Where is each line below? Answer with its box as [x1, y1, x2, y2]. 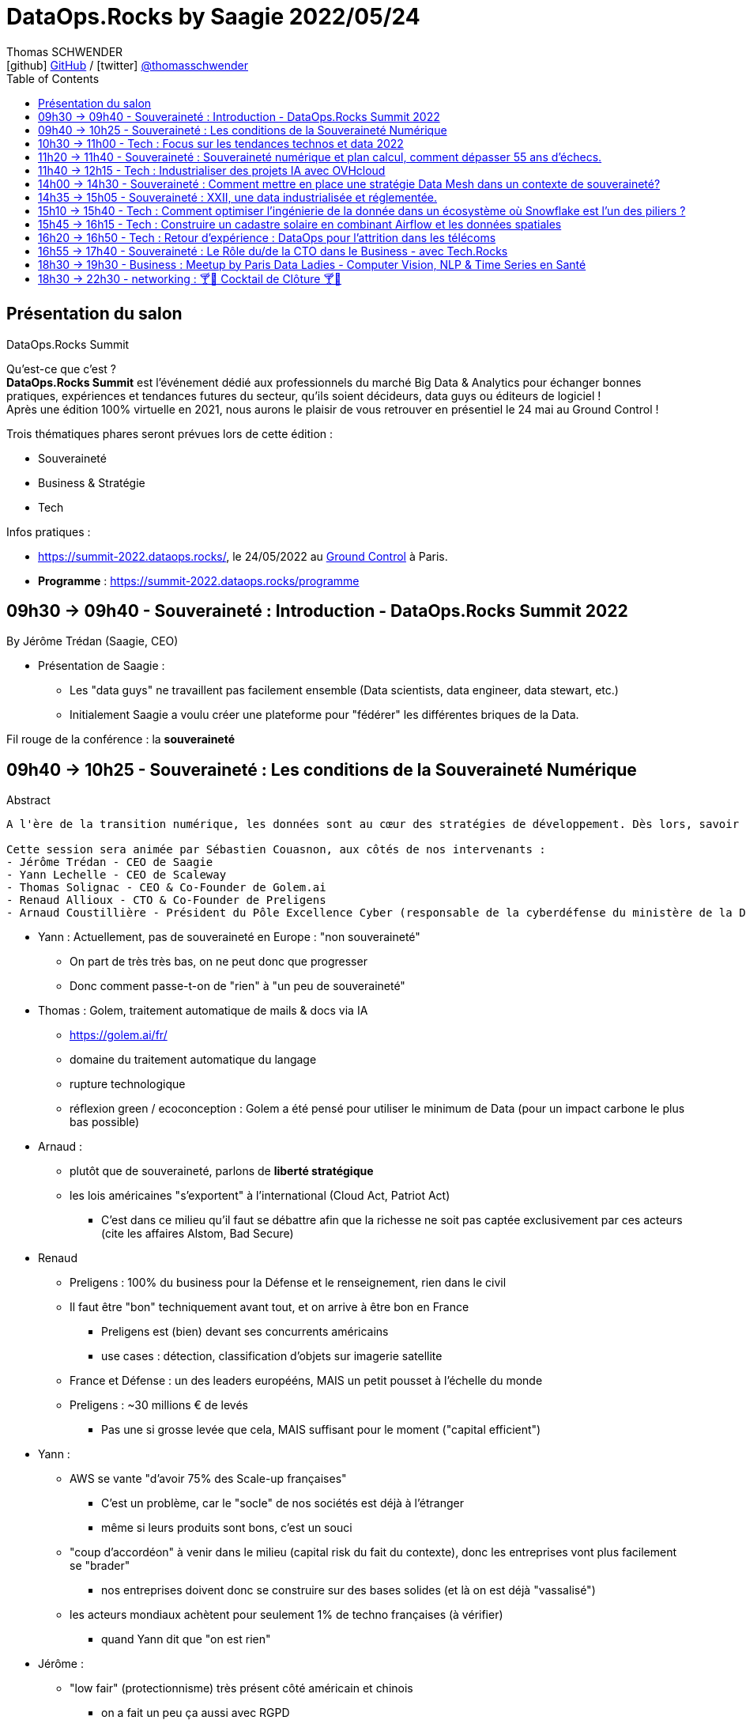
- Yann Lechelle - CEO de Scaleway [6, 868, 227, 882]
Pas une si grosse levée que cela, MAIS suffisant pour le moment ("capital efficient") [101, 1423, 541, 1437]
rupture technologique [70, 1077, 186, 1091]
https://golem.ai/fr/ [70, 1028, 168, 1042]
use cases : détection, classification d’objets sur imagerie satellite [101, 1349, 443, 1363]
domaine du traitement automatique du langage [70, 1053, 317, 1067]
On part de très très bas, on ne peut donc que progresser [70, 955, 367, 969]
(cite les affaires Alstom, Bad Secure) [101, 1227, 294, 1241]
